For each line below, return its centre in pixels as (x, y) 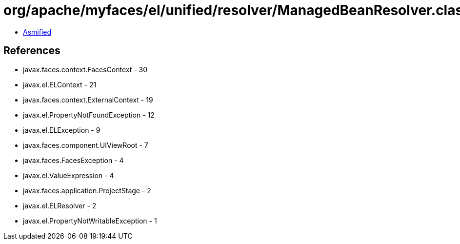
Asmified (37, 32)
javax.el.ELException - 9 (62, 130)
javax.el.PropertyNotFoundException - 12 (89, 115)
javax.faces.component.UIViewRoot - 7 (86, 145)
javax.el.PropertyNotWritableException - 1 (90, 221)
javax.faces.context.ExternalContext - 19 (88, 100)
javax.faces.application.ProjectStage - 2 (87, 190)
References (32, 51)
